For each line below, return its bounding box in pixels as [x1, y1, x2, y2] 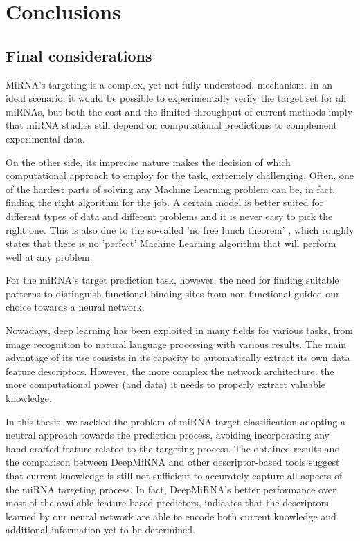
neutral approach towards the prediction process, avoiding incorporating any [6, 428, 330, 442]
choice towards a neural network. [6, 300, 145, 314]
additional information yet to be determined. [6, 522, 195, 537]
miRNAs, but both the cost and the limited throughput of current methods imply [6, 104, 353, 118]
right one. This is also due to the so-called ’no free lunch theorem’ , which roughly [6, 222, 354, 237]
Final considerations [6, 44, 152, 66]
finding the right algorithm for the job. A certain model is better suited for [6, 195, 323, 210]
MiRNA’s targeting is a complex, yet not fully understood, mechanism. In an [6, 77, 332, 91]
